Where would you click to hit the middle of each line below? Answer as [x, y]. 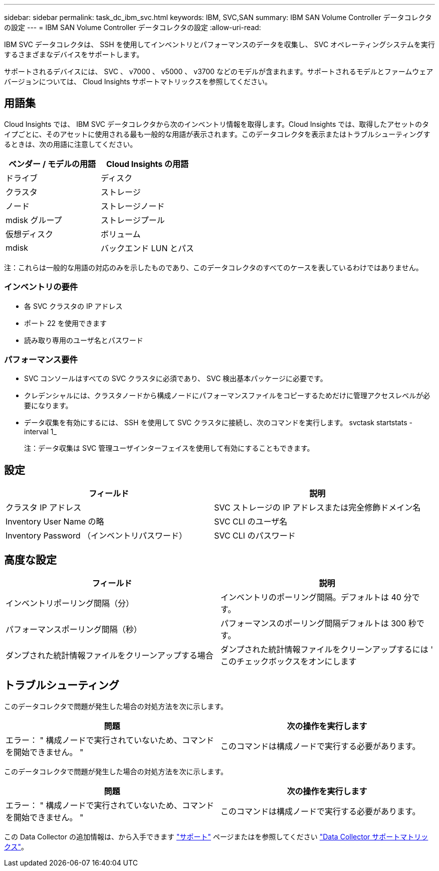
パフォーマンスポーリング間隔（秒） [74, 630]
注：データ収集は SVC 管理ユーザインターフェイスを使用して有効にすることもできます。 [169, 448]
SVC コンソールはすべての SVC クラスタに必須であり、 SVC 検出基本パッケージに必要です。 [176, 379]
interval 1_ [40, 432]
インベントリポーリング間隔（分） [70, 603]
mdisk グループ [34, 220]
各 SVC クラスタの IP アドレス [73, 306]
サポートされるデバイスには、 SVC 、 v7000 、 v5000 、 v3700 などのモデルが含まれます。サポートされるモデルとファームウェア [219, 71]
